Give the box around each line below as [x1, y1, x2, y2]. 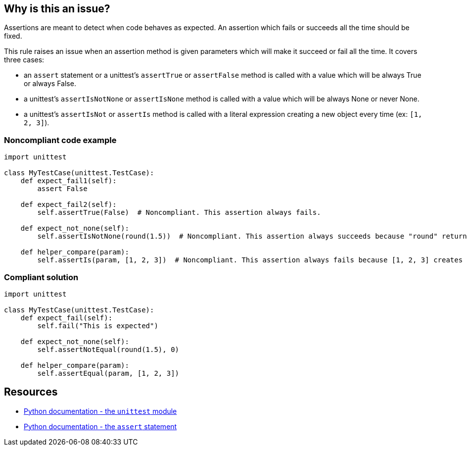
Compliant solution [4, 272, 79, 282]
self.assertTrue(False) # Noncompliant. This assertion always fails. [37, 208, 321, 217]
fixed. [4, 32, 22, 41]
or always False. [24, 79, 76, 88]
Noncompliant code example [4, 135, 117, 145]
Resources [4, 386, 58, 399]
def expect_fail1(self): [20, 177, 117, 185]
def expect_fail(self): [20, 313, 113, 322]
